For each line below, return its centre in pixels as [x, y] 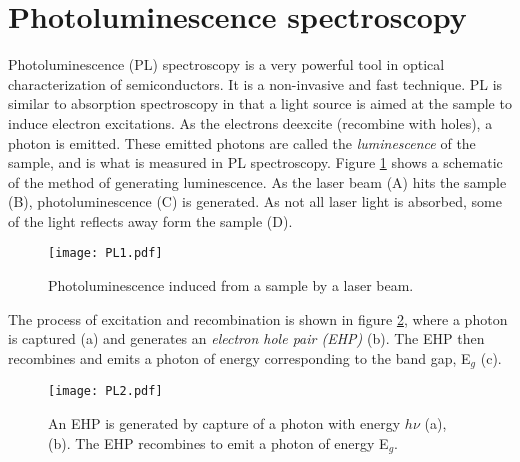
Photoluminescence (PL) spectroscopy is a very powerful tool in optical [226, 64]
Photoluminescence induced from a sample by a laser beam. [231, 285]
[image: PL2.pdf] [105, 391]
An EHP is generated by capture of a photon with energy [224, 423]
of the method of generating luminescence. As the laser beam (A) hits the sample [257, 181]
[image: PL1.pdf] [105, 253]
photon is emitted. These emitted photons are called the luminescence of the [242, 142]
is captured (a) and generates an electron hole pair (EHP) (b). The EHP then [246, 338]
